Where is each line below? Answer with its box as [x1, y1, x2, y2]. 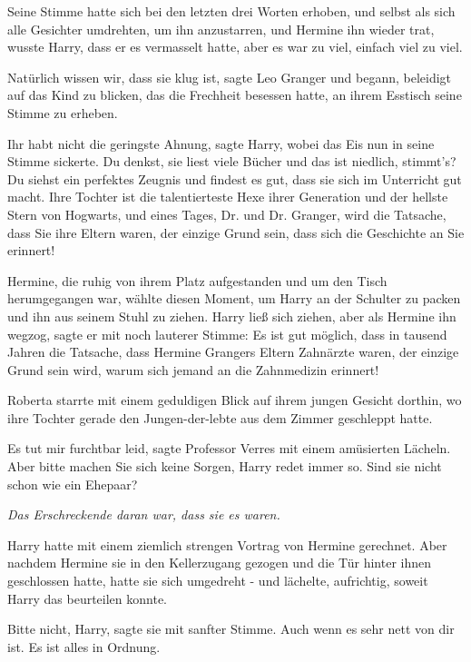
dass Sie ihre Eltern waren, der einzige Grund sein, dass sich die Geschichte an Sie [7, 222, 465, 242]
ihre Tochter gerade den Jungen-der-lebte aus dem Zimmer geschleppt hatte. [7, 408, 433, 427]
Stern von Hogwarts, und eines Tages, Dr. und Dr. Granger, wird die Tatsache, [7, 204, 446, 223]
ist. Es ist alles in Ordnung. [7, 637, 161, 656]
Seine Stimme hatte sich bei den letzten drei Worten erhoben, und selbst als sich [7, 2, 456, 20]
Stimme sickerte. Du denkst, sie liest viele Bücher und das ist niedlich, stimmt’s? [7, 152, 456, 171]
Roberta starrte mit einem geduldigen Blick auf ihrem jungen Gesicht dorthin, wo [7, 390, 462, 410]
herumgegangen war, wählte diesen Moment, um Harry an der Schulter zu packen [7, 289, 461, 308]
